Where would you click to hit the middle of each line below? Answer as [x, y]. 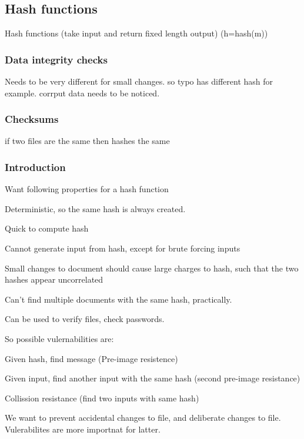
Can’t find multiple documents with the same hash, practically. [118, 299]
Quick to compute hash [47, 228]
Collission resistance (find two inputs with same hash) [102, 398]
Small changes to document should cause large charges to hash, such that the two [152, 268]
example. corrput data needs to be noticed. [82, 93]
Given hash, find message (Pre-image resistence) [91, 358]
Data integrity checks [56, 59]
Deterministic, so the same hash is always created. [95, 208]
